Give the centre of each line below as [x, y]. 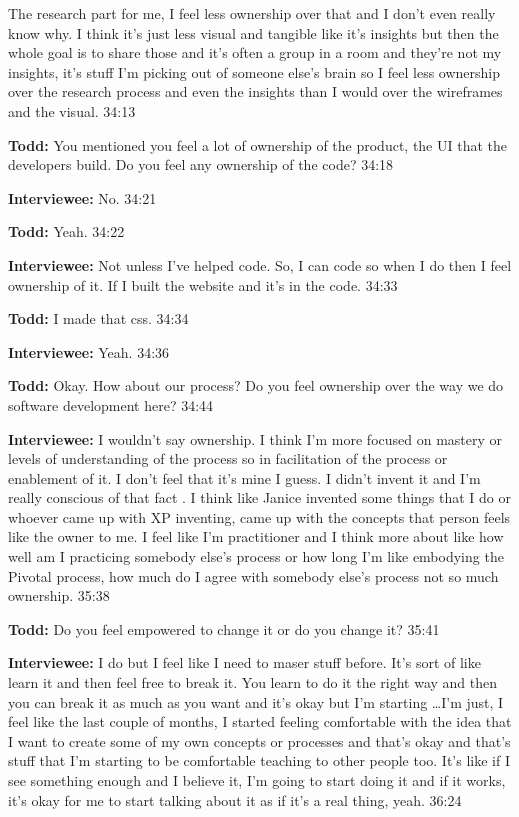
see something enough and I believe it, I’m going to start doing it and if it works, [257, 780]
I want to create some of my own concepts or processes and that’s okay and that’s [259, 740]
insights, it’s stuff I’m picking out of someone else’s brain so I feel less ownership [254, 71]
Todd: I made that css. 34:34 [98, 318]
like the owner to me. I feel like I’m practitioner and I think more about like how [256, 536]
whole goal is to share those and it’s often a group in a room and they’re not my [255, 52]
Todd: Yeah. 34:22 [66, 231]
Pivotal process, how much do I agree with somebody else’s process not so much [253, 575]
